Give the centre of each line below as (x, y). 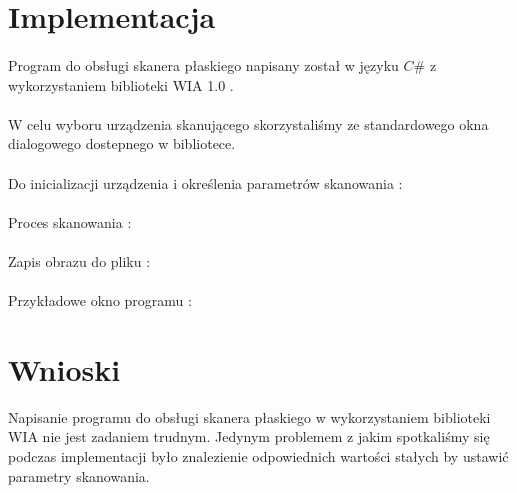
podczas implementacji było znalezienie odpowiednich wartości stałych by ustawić (258, 456)
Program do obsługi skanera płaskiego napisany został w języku (203, 64)
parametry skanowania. (79, 475)
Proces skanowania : (70, 221)
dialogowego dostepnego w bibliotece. (122, 143)
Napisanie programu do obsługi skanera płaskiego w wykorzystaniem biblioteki (249, 416)
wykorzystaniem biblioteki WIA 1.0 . (121, 84)
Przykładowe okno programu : (100, 300)
